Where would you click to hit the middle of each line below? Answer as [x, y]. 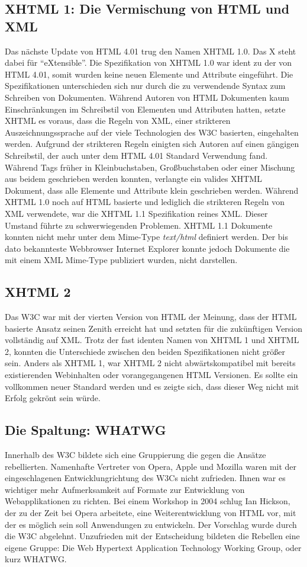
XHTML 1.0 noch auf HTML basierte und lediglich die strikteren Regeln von [145, 202]
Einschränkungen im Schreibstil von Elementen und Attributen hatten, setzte [145, 109]
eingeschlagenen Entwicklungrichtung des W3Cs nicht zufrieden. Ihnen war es [145, 478]
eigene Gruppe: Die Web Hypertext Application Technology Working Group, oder [153, 547]
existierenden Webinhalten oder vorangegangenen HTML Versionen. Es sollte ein [151, 375]
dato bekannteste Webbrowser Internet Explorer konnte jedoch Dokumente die [147, 248]
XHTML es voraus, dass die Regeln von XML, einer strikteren [118, 121]
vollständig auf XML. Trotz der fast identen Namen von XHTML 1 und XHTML [152, 340]
